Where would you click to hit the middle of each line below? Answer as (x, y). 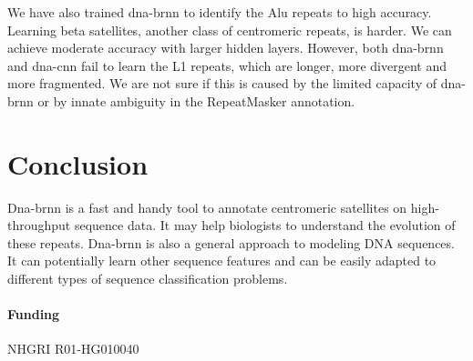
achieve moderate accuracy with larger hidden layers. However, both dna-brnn (226, 48)
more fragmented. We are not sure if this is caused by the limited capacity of (222, 83)
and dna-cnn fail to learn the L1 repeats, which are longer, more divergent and (227, 65)
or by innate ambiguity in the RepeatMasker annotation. (196, 100)
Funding (34, 314)
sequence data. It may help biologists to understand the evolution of (265, 225)
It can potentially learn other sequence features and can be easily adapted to (222, 261)
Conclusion (78, 163)
